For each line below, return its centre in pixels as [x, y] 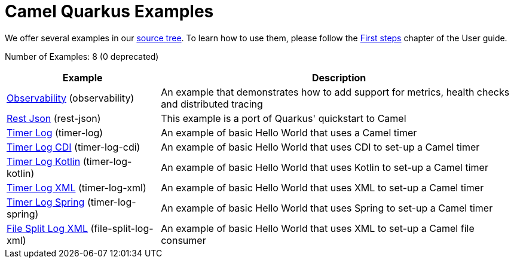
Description [339, 77]
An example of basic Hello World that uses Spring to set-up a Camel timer [327, 208]
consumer [183, 240]
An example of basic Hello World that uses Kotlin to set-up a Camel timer [325, 167]
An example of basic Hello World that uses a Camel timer [289, 132]
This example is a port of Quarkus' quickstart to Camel [284, 118]
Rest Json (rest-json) [54, 118]
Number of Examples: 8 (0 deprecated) [82, 56]
